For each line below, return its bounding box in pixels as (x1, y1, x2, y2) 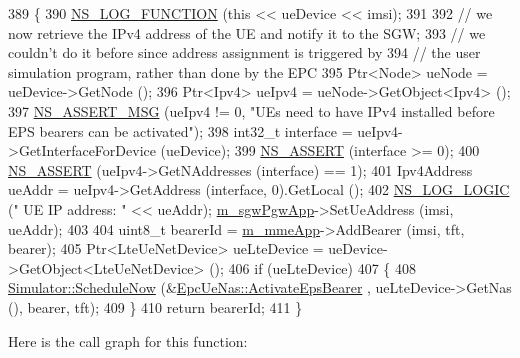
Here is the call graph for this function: (8, 330, 248, 351)
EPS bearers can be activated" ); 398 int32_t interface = (8, 120, 353, 141)
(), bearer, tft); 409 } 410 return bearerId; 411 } (8, 296, 303, 317)
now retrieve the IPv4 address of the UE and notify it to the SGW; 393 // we (8, 22, 486, 43)
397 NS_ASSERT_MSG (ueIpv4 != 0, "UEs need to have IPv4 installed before (8, 100, 495, 121)
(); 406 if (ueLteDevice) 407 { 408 (209, 257, 417, 278)
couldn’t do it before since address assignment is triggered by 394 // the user (8, 42, 481, 63)
